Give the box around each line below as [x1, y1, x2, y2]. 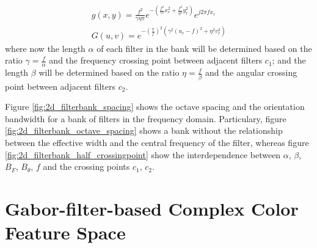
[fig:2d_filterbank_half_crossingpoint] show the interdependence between [5, 148, 281, 161]
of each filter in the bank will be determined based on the [97, 42, 312, 54]
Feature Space [5, 220, 126, 245]
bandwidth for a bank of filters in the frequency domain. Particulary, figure [5, 112, 286, 125]
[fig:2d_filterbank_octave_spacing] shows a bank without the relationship [5, 124, 283, 137]
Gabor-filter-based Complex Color [5, 195, 299, 221]
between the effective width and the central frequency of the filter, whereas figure [5, 136, 309, 148]
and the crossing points [43, 160, 130, 173]
